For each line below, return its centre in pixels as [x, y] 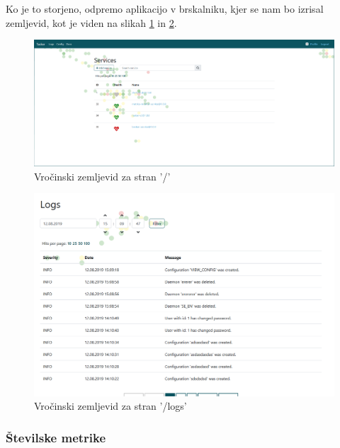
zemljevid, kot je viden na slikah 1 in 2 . [91, 22]
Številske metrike [56, 437]
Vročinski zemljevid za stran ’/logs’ [110, 406]
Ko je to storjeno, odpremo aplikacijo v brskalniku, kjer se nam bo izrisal [165, 8]
